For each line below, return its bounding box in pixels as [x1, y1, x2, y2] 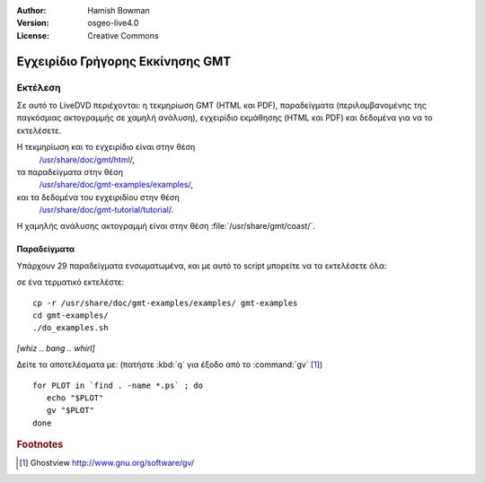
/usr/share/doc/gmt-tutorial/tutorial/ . [39, 205, 174, 215]
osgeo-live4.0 [87, 18, 139, 29]
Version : [16, 18, 49, 29]
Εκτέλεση [16, 81, 62, 93]
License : [16, 30, 49, 40]
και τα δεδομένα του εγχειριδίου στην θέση [16, 191, 180, 202]
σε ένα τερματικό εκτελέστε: [16, 277, 125, 287]
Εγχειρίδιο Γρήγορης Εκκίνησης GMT [16, 54, 232, 69]
